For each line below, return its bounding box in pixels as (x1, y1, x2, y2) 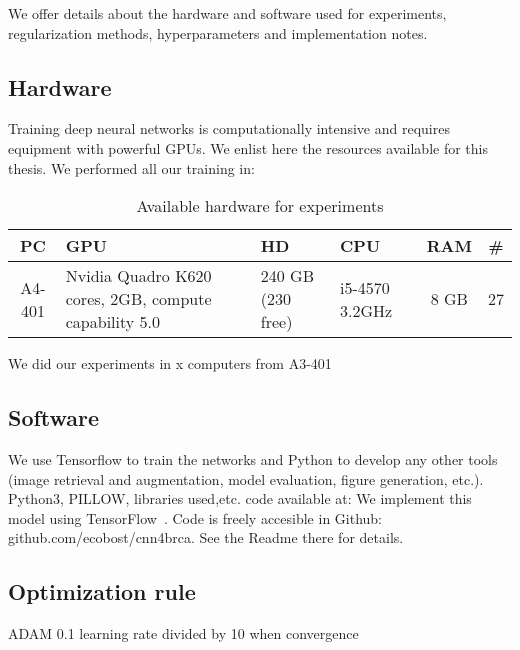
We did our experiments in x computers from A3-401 (8, 353, 332, 374)
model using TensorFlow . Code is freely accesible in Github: (8, 507, 383, 528)
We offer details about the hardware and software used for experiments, (8, 3, 447, 23)
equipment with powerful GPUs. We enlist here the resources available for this (8, 137, 488, 158)
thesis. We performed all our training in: (8, 157, 255, 178)
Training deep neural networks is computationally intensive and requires (8, 118, 450, 139)
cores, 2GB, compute (65, 287, 212, 311)
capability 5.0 (65, 310, 161, 334)
